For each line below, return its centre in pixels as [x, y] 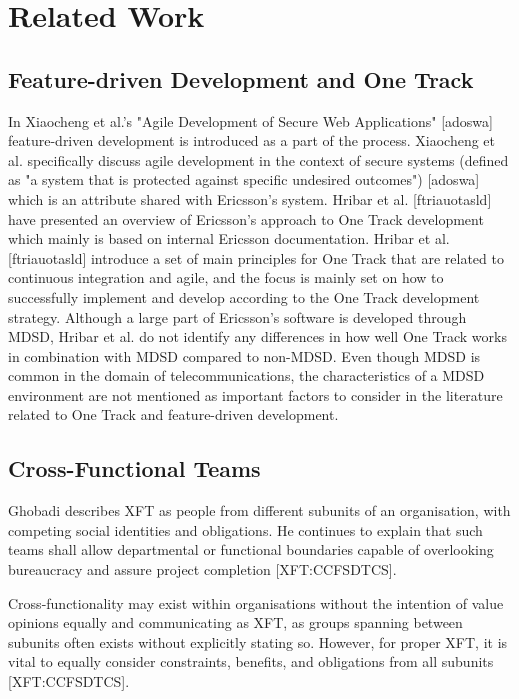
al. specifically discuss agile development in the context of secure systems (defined [258, 159]
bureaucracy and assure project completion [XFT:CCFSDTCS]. [202, 569]
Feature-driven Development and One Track [241, 78]
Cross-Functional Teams [134, 468]
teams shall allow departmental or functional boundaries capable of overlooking [251, 549]
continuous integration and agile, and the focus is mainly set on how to [226, 277]
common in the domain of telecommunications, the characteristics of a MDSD [246, 375]
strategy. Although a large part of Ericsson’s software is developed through [237, 316]
